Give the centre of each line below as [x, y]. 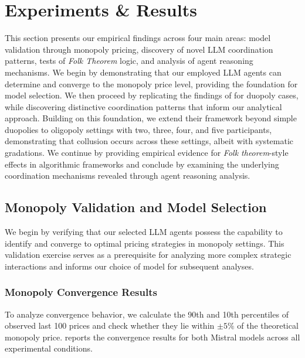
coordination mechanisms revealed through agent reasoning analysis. [128, 175]
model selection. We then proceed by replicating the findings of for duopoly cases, [152, 95]
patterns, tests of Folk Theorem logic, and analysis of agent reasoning [129, 61]
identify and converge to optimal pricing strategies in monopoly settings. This [145, 243]
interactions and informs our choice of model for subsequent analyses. [129, 266]
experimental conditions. [49, 348]
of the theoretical [268, 325]
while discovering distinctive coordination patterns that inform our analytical [143, 106]
